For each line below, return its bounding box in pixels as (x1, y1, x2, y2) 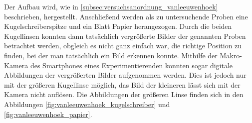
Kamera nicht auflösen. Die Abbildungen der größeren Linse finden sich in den (4, 89, 244, 100)
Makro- (220, 50, 242, 60)
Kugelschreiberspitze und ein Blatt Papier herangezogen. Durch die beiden (4, 21, 232, 31)
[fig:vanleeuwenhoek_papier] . (4, 109, 92, 119)
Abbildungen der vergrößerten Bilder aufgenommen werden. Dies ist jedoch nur (4, 70, 247, 80)
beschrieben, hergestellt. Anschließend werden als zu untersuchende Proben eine (4, 11, 248, 21)
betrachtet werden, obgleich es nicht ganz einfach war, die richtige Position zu (4, 40, 242, 51)
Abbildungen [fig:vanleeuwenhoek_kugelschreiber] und (4, 99, 170, 109)
